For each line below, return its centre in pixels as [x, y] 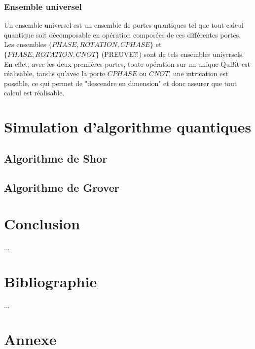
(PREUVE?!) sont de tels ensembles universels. [173, 54]
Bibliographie [51, 281]
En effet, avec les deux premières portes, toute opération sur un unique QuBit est [127, 64]
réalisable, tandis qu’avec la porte [55, 73]
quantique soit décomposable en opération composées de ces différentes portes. [123, 34]
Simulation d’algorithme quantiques [128, 127]
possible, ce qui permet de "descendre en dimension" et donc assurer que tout [121, 83]
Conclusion [42, 224]
